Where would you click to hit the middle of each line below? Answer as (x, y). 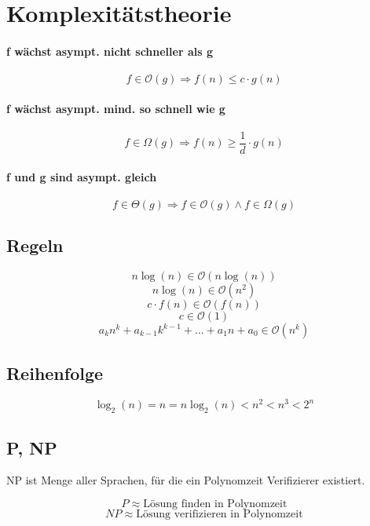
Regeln (35, 245)
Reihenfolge (55, 373)
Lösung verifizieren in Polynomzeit (220, 514)
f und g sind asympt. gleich (82, 176)
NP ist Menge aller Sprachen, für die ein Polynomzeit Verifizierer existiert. (186, 480)
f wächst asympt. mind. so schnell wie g (116, 108)
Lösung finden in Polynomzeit (215, 504)
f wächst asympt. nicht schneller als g (110, 51)
